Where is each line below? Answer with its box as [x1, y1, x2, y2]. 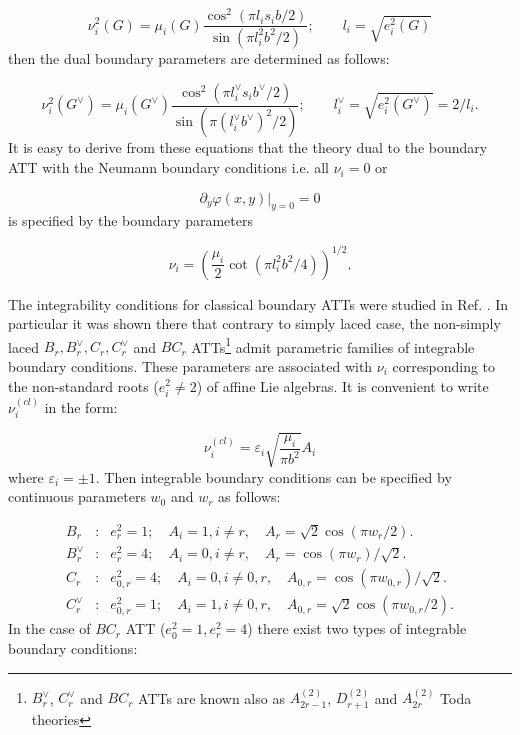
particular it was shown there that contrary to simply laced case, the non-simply [8, 313, 501, 334]
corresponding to [392, 355, 496, 376]
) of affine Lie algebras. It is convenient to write [196, 375, 489, 396]
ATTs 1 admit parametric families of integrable [191, 333, 475, 357]
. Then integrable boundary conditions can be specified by [95, 466, 452, 487]
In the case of [8, 618, 91, 639]
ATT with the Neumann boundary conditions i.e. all [8, 157, 329, 178]
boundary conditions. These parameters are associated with [8, 355, 373, 376]
